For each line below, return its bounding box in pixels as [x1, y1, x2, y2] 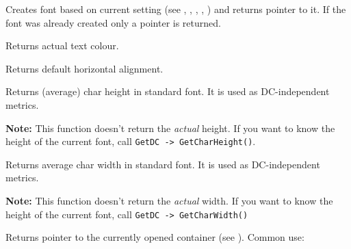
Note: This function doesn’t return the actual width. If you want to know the [5, 194, 333, 207]
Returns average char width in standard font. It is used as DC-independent [5, 157, 320, 171]
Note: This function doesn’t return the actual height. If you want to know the [5, 120, 335, 135]
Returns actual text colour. [5, 38, 119, 53]
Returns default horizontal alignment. [5, 61, 164, 75]
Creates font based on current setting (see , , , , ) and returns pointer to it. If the [5, 2, 346, 16]
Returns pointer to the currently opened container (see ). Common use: [5, 230, 304, 244]
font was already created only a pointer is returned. [5, 15, 221, 29]
